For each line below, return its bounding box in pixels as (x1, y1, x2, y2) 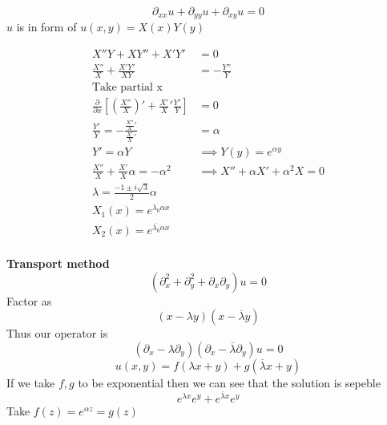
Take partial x (92, 82, 163, 94)
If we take (6, 374, 55, 391)
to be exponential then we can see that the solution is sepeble (78, 374, 381, 391)
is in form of (16, 18, 77, 35)
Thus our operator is (6, 325, 108, 342)
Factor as (6, 292, 52, 309)
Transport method (6, 255, 110, 272)
